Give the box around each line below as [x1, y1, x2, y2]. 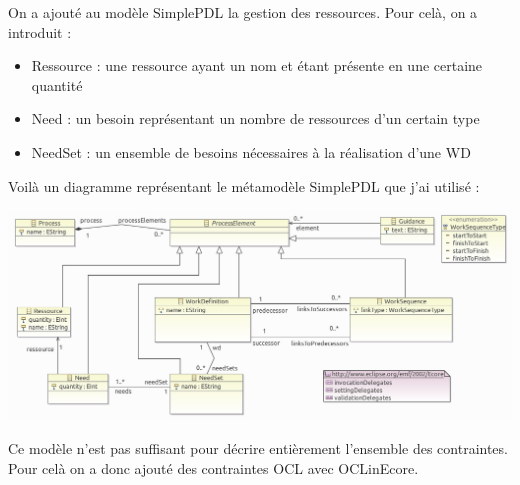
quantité [31, 74, 83, 95]
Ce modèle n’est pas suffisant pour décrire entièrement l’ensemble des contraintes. [8, 437, 508, 458]
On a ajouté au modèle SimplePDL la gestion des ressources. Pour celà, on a [8, 2, 478, 22]
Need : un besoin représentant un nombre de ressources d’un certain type [31, 108, 480, 129]
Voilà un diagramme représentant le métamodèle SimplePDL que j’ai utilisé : [8, 175, 480, 196]
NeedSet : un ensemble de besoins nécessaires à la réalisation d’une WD [31, 141, 471, 162]
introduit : [8, 21, 72, 42]
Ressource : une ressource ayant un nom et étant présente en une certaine [31, 55, 483, 76]
